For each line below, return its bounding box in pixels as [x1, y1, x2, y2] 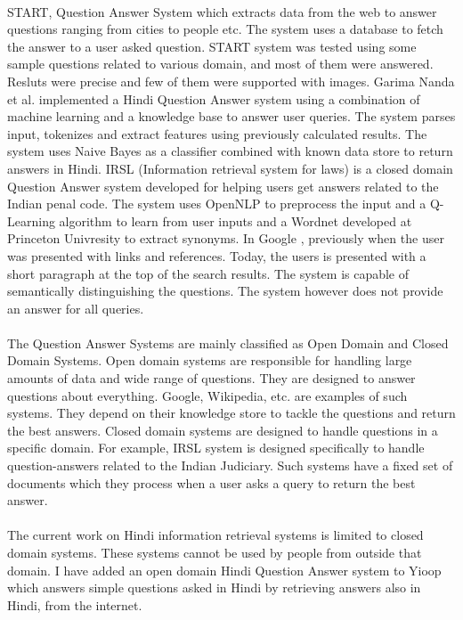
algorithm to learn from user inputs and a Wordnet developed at [59, 211, 412, 230]
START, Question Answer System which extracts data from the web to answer [7, 2, 437, 20]
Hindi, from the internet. [7, 595, 142, 614]
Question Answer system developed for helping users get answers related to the [7, 176, 439, 195]
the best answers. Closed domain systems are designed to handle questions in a [7, 420, 438, 439]
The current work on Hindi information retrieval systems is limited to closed [7, 526, 424, 544]
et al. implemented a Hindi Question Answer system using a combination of [7, 89, 420, 108]
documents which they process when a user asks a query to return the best [7, 473, 416, 492]
